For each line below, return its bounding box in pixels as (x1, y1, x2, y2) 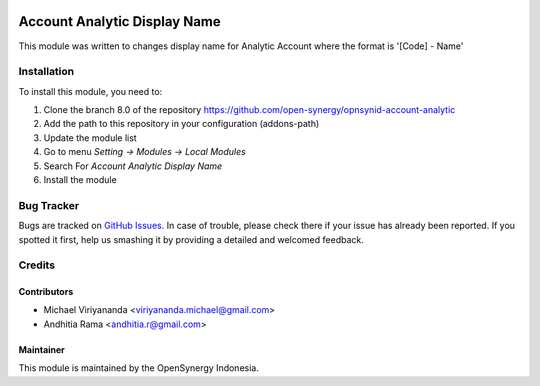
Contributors (18, 286, 74, 298)
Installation (18, 65, 75, 79)
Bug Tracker (18, 198, 80, 212)
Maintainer (18, 343, 65, 355)
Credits (18, 258, 55, 272)
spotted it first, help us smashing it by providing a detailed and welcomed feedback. (18, 233, 364, 245)
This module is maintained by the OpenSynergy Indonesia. (18, 362, 259, 374)
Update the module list (43, 131, 137, 144)
